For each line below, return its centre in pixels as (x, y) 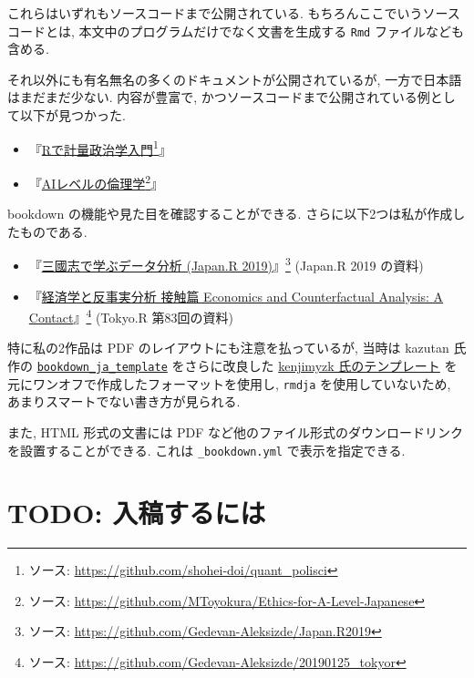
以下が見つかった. (72, 115)
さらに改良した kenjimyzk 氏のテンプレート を (321, 365)
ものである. (53, 231)
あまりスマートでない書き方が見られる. (124, 401)
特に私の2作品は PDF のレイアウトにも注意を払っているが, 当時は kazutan (228, 348)
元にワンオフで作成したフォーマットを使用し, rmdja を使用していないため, (229, 383)
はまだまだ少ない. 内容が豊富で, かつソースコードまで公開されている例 (219, 97)
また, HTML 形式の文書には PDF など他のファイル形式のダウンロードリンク (236, 431)
